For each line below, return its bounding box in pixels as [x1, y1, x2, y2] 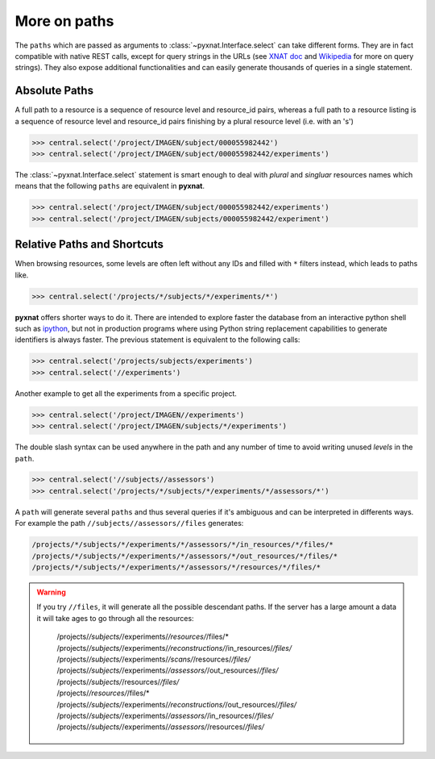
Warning [36, 587, 66, 597]
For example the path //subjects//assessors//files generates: [14, 519, 244, 528]
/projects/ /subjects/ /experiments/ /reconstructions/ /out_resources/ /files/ [56, 699, 297, 709]
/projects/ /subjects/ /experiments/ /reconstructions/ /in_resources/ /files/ [56, 643, 292, 653]
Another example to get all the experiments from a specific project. [14, 388, 238, 398]
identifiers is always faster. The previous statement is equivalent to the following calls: [14, 335, 300, 344]
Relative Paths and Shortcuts [14, 238, 164, 252]
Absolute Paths [14, 84, 94, 98]
